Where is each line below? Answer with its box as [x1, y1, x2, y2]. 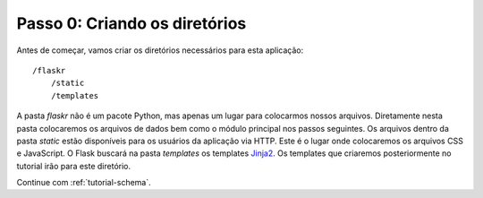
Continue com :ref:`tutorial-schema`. [16, 177, 151, 188]
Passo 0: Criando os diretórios [16, 13, 247, 33]
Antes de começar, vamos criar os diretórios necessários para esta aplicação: [16, 45, 304, 56]
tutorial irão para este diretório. [16, 160, 131, 171]
